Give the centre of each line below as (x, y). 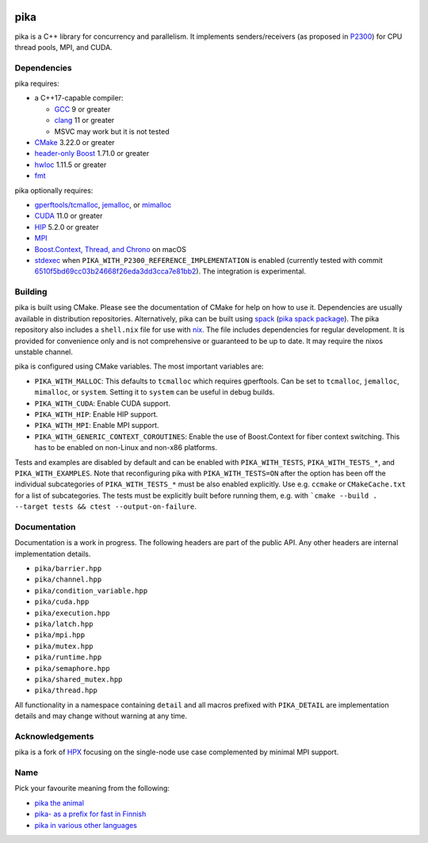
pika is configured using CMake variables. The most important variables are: (139, 366)
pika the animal (59, 803)
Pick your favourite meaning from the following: (92, 788)
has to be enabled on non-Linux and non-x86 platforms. (126, 448)
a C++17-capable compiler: (79, 98)
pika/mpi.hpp (60, 635)
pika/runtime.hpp (68, 657)
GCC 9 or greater (82, 109)
